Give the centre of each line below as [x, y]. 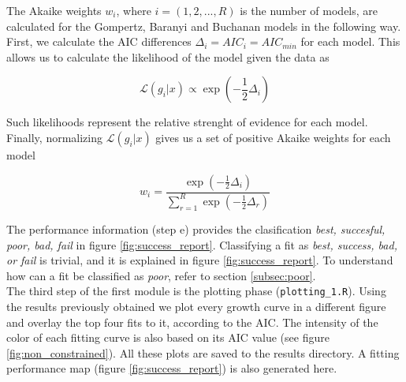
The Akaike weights [54, 10]
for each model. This [350, 41]
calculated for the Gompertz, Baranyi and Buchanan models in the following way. [204, 26]
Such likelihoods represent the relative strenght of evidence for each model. [187, 122]
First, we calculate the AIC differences [99, 41]
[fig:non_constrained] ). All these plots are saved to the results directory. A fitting [203, 352]
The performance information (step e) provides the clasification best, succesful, [196, 228]
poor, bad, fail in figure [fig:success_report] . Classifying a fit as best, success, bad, [202, 244]
